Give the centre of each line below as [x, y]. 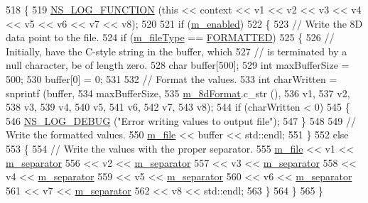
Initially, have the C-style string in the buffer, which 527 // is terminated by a [177, 51]
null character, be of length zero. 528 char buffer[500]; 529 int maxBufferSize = [178, 65]
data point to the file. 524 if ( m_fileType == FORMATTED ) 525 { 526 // [170, 37]
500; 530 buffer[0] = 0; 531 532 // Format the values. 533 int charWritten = [172, 78]
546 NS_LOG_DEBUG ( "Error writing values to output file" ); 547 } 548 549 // [181, 120]
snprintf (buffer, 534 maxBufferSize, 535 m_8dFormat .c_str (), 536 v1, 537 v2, [178, 93]
